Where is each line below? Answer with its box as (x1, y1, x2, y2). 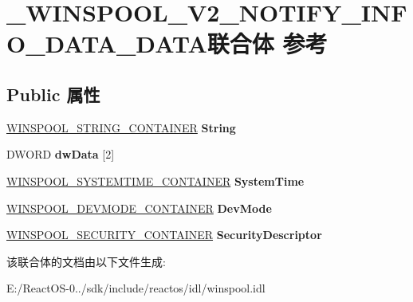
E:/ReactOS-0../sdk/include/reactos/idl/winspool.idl (6, 280, 265, 296)
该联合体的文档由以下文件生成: (6, 253, 166, 269)
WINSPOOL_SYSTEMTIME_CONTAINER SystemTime (6, 172, 305, 189)
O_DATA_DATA (6, 27, 207, 60)
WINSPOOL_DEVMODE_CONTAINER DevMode (6, 199, 272, 216)
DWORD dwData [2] (6, 146, 115, 163)
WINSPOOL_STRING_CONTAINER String (6, 119, 236, 135)
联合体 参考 (206, 27, 328, 60)
